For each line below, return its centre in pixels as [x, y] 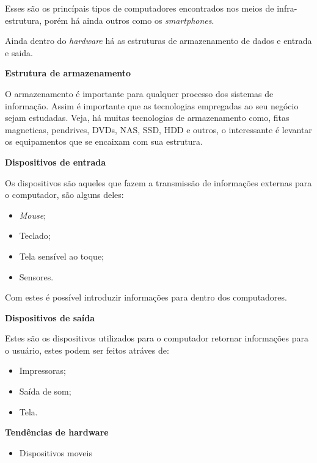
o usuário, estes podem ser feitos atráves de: [87, 350]
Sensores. [36, 276]
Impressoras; [42, 370]
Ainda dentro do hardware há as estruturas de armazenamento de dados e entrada [158, 41]
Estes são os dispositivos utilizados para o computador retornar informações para [157, 338]
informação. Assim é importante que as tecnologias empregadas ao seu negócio [152, 105]
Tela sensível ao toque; [61, 256]
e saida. [19, 52]
